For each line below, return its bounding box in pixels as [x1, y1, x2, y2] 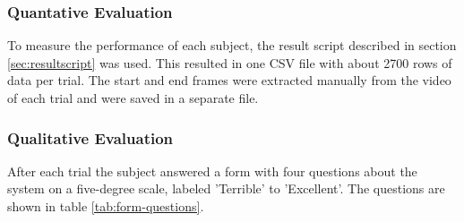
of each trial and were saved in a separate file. [7, 89, 259, 107]
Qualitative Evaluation [7, 126, 174, 149]
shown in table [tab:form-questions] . [7, 197, 204, 215]
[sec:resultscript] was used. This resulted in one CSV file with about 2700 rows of [7, 53, 452, 72]
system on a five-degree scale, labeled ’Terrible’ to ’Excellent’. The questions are [7, 179, 445, 198]
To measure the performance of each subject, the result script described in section [7, 36, 457, 55]
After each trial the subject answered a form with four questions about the [7, 161, 417, 180]
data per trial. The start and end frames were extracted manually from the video [7, 71, 451, 90]
